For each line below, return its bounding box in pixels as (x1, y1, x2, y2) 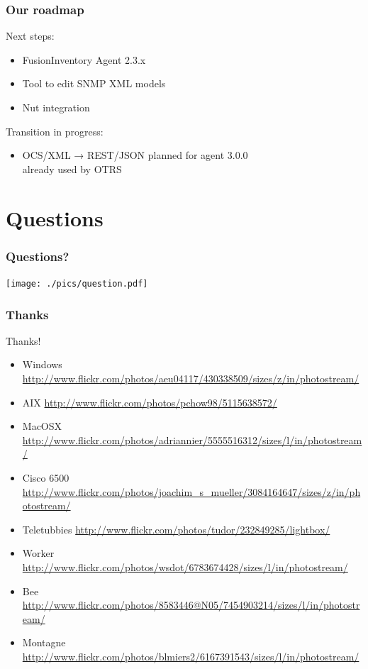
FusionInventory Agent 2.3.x (22, 52, 146, 67)
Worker (22, 546, 55, 560)
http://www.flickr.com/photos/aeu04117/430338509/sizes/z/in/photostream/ (22, 371, 359, 386)
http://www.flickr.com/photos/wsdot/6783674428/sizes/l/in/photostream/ (22, 559, 348, 574)
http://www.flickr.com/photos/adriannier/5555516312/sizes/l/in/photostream (22, 432, 362, 447)
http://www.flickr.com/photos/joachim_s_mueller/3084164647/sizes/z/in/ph (22, 484, 361, 499)
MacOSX (22, 419, 62, 433)
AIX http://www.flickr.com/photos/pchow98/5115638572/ (22, 394, 277, 409)
